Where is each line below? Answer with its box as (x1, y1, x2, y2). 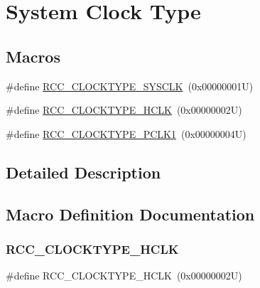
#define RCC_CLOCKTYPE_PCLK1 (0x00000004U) (6, 126, 247, 141)
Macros (6, 45, 60, 67)
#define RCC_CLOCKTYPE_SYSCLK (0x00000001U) (6, 78, 254, 93)
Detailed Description (6, 161, 161, 183)
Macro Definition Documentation (6, 203, 255, 225)
